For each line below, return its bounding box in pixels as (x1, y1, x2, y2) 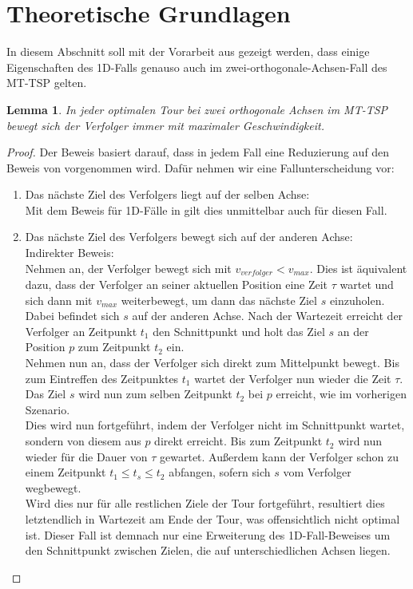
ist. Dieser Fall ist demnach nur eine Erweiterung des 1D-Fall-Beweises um (25, 526, 391, 543)
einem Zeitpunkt (25, 464, 106, 480)
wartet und (340, 276, 394, 293)
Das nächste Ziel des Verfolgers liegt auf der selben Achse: (25, 186, 310, 203)
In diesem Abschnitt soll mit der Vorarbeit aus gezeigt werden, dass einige (6, 43, 370, 60)
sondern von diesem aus (25, 433, 141, 449)
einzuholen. (329, 291, 385, 308)
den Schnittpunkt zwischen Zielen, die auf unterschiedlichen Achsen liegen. (25, 542, 391, 559)
